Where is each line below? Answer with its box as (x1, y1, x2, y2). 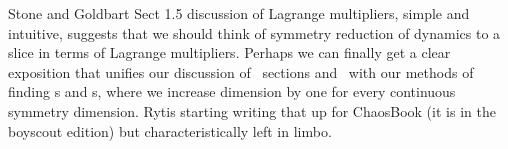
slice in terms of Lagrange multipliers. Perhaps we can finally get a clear (8, 42, 451, 63)
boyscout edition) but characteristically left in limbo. (8, 120, 332, 141)
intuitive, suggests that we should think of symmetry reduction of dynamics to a (8, 22, 501, 43)
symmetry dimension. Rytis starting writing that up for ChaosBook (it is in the (8, 100, 496, 121)
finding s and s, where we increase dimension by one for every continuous (8, 81, 456, 102)
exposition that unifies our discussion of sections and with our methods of (8, 61, 474, 82)
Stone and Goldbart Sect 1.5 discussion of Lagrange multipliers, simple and (8, 3, 470, 23)
